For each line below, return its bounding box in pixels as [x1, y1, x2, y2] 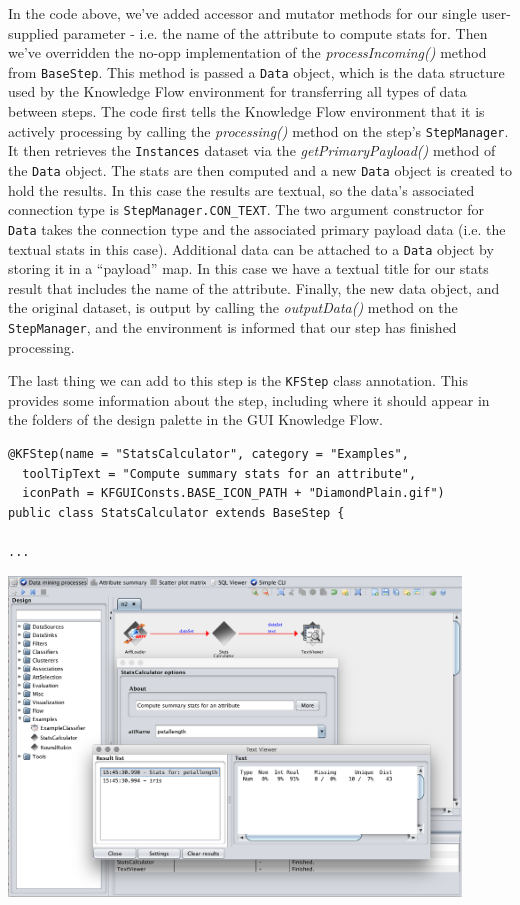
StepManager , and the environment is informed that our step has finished [8, 316, 457, 337]
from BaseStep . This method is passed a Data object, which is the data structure [8, 61, 505, 82]
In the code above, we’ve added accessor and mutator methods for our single [8, 3, 477, 23]
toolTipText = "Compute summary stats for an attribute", [22, 466, 417, 481]
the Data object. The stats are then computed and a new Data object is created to [8, 159, 512, 180]
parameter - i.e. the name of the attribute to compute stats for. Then [63, 22, 488, 43]
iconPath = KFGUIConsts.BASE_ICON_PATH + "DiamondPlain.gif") [22, 486, 445, 501]
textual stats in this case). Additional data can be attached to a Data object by [8, 238, 494, 259]
